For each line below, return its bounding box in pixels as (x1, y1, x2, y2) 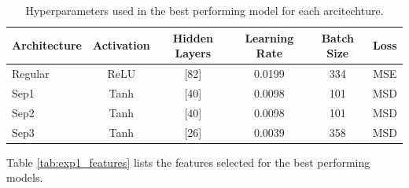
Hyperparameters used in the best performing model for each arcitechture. (25, 2, 384, 18)
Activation (92, 37, 150, 53)
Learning (245, 29, 294, 46)
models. (6, 169, 43, 186)
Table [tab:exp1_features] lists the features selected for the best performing (6, 153, 370, 170)
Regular (12, 65, 50, 82)
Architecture (12, 37, 82, 53)
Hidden (172, 29, 213, 46)
